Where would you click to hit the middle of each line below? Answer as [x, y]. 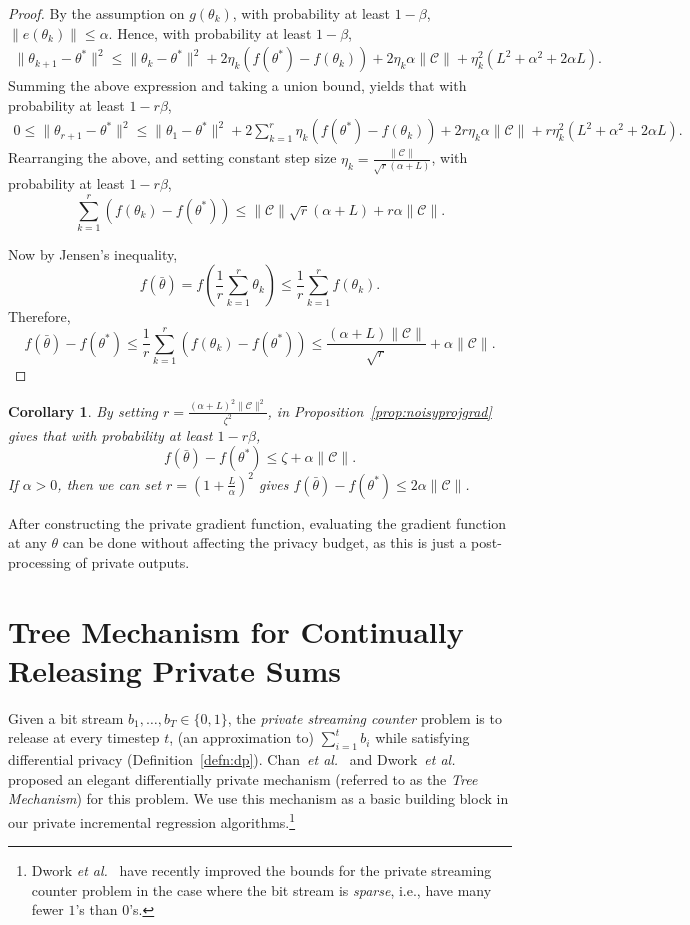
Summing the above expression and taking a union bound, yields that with [237, 85]
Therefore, [39, 316]
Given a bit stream [66, 717]
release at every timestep [84, 737]
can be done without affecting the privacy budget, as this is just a [264, 542]
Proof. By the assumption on [96, 13]
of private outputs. [132, 561]
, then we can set [109, 483]
